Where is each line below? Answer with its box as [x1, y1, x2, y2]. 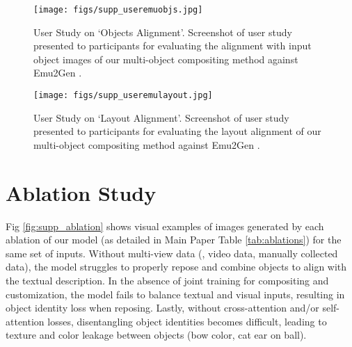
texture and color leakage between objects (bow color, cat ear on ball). [6, 328, 307, 342]
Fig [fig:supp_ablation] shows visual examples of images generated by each [6, 218, 324, 233]
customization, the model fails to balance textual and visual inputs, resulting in [6, 287, 345, 301]
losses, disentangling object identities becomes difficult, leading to [47, 314, 327, 328]
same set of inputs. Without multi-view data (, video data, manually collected [6, 245, 338, 260]
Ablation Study [6, 178, 157, 207]
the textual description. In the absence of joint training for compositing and [6, 273, 329, 287]
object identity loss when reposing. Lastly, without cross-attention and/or [6, 300, 319, 315]
